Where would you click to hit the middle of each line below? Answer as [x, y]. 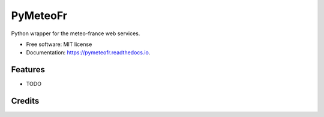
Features [28, 70]
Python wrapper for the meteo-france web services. [76, 33]
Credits [25, 101]
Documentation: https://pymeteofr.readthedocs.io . [88, 53]
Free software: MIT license [59, 44]
